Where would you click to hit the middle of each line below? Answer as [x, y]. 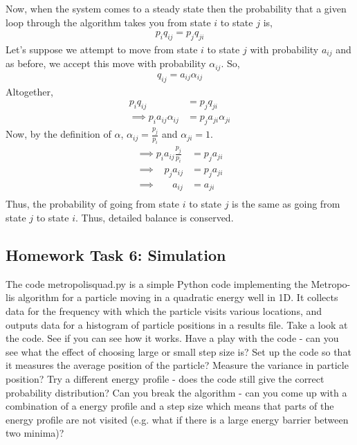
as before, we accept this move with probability [106, 63]
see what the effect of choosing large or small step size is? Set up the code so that [178, 351]
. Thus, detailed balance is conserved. [154, 218]
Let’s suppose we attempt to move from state [102, 49]
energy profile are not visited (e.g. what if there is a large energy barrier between [177, 419]
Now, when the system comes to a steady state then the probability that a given [176, 8]
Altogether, [29, 91]
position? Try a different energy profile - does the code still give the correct [165, 379]
